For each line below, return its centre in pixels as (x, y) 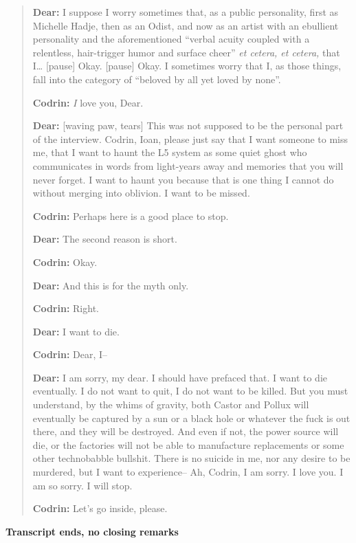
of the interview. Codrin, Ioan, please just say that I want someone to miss (190, 138)
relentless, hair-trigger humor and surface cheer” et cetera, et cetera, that (186, 52)
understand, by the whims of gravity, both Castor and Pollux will (171, 405)
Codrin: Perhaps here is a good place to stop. (131, 215)
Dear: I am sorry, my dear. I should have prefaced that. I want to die (180, 377)
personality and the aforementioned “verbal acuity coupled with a (171, 39)
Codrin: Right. (66, 308)
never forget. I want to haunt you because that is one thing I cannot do (183, 179)
